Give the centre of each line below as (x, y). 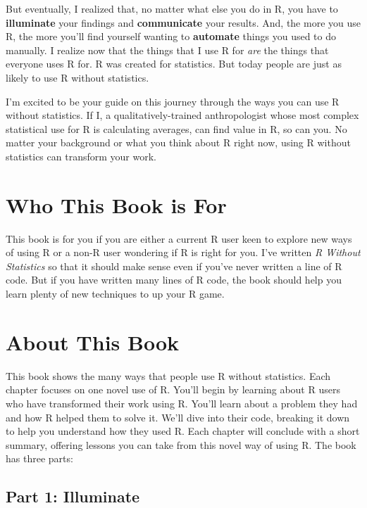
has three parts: (39, 458)
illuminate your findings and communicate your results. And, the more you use (183, 22)
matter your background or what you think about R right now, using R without (178, 142)
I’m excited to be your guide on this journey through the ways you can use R (173, 101)
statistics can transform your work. (81, 156)
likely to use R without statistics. (77, 77)
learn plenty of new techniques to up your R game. (115, 294)
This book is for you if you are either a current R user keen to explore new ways (179, 238)
